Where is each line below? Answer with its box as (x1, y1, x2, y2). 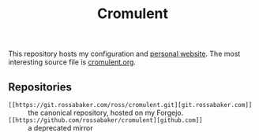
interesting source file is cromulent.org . (8, 57, 137, 67)
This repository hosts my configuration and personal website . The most (8, 49, 241, 59)
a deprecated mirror (28, 123, 93, 132)
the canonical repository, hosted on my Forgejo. (28, 108, 184, 117)
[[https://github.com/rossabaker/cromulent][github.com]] (8, 116, 203, 124)
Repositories (8, 80, 73, 94)
